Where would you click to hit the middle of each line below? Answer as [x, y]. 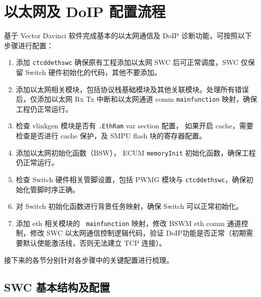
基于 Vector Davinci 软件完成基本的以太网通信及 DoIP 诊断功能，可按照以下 [128, 35]
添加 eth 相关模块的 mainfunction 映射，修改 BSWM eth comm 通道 [128, 223]
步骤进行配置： [29, 45]
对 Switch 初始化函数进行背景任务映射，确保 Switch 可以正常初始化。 [129, 206]
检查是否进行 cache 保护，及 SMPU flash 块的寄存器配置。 [111, 136]
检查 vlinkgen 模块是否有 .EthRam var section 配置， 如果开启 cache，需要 [135, 126]
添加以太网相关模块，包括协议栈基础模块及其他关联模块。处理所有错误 [132, 89]
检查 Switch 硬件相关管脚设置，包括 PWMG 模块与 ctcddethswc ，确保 [131, 179]
